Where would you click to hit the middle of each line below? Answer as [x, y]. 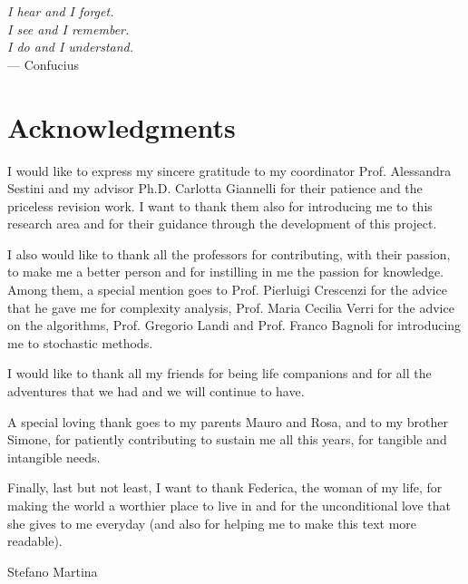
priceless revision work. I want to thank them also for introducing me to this [220, 205]
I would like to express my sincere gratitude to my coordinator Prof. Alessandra [229, 170]
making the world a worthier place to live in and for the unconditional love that [229, 505]
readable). [35, 541]
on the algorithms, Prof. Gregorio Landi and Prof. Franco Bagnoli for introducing [234, 325]
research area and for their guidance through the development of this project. [222, 224]
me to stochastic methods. [80, 342]
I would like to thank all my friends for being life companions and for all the [219, 373]
